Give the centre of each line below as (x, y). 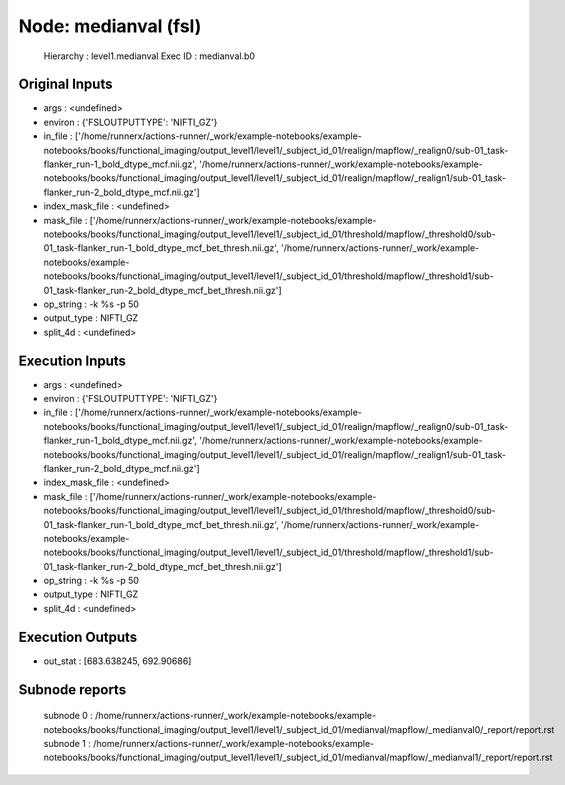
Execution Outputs (78, 636)
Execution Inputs (72, 360)
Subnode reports (72, 689)
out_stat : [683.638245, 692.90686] (117, 661)
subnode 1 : (67, 743)
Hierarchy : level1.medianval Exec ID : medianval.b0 (149, 56)
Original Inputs (65, 84)
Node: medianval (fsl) (110, 26)
